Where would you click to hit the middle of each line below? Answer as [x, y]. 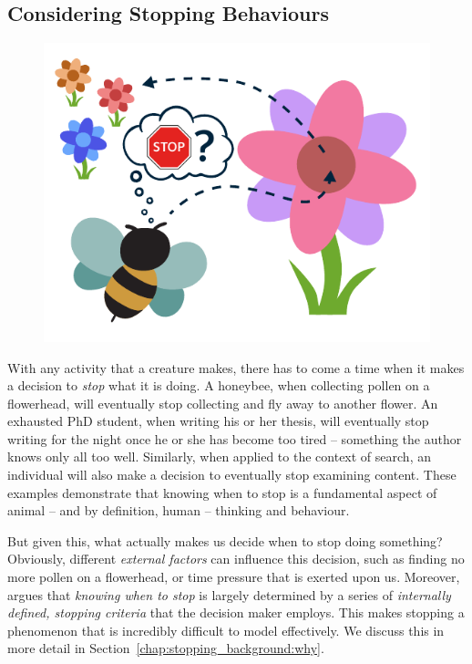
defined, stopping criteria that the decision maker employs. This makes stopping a [236, 612]
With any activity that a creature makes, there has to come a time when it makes [236, 367]
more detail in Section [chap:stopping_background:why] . [166, 648]
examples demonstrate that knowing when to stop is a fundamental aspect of [222, 492]
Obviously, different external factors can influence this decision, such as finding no [236, 559]
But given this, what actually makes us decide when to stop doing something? [225, 540]
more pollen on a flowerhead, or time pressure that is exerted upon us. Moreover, [234, 577]
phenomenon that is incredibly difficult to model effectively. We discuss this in [226, 630]
